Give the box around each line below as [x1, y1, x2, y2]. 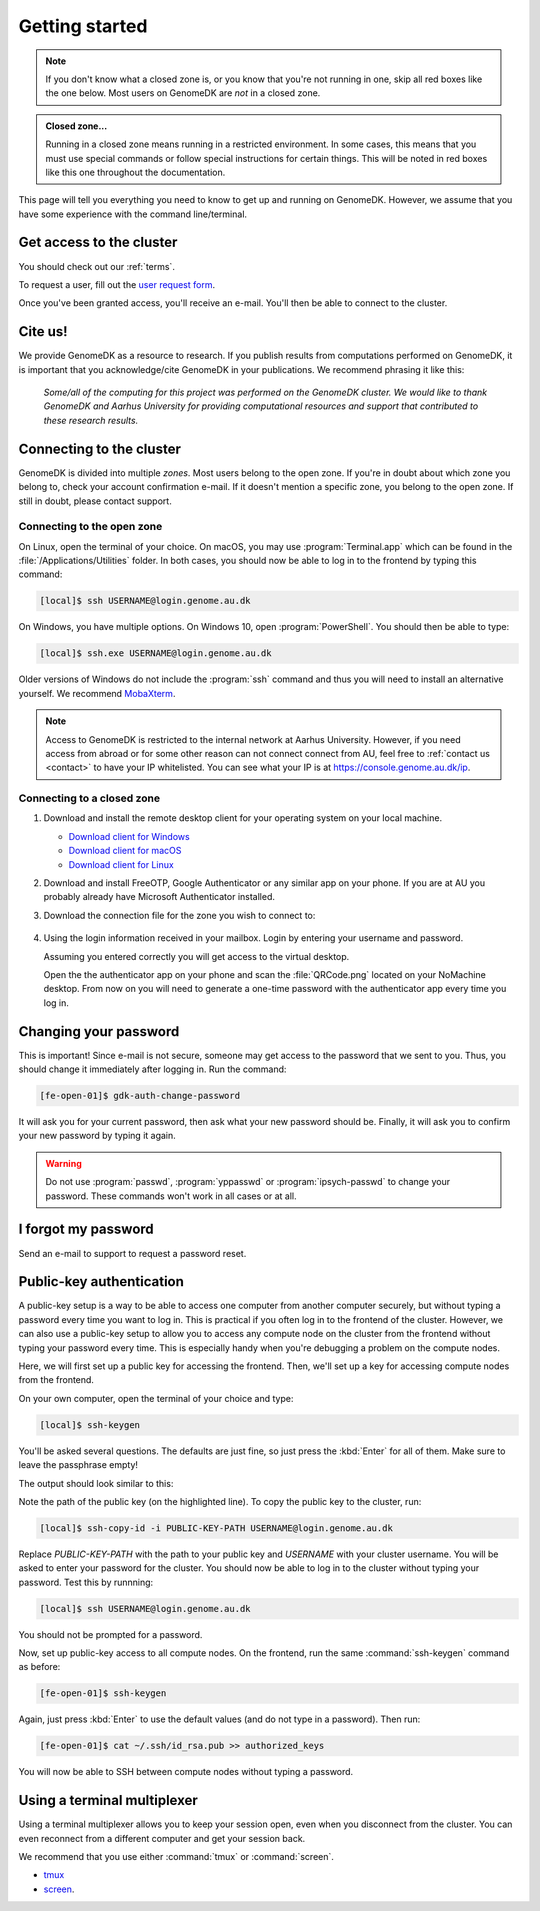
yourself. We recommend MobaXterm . [18, 687, 176, 699]
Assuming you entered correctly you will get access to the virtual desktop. [43, 950, 350, 962]
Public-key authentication [18, 1273, 185, 1290]
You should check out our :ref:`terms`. [18, 260, 175, 272]
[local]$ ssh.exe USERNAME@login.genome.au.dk [39, 648, 272, 659]
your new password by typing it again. [18, 1130, 177, 1142]
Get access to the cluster [18, 234, 178, 251]
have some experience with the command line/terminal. [18, 208, 248, 220]
